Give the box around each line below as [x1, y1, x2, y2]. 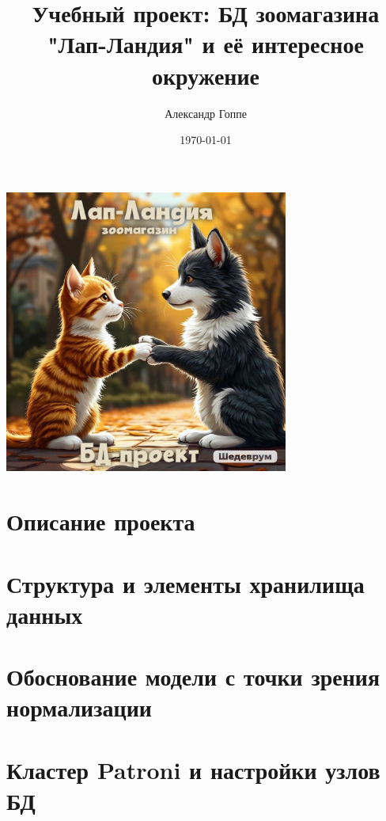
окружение [151, 59, 260, 91]
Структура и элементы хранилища [6, 567, 365, 599]
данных [6, 598, 83, 630]
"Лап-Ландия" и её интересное [47, 28, 364, 60]
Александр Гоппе [165, 105, 247, 121]
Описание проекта [6, 505, 195, 538]
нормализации [6, 691, 152, 724]
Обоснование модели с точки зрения [6, 660, 380, 693]
